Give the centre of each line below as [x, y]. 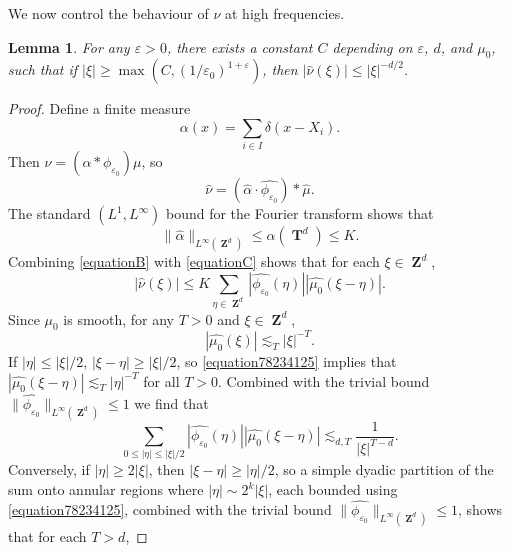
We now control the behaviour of [108, 13]
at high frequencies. [285, 13]
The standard [49, 213]
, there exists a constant [239, 46]
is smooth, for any [119, 318]
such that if [43, 69]
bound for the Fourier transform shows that [299, 213]
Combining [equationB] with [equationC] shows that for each [194, 261]
